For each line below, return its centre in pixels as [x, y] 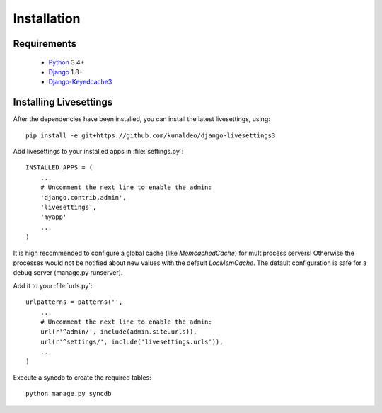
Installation [47, 18]
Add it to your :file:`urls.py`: [53, 285]
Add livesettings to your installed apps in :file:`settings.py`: [98, 152]
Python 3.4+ [66, 62]
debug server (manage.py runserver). [68, 273]
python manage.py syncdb [69, 394]
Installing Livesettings [63, 102]
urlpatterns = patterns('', [74, 302]
